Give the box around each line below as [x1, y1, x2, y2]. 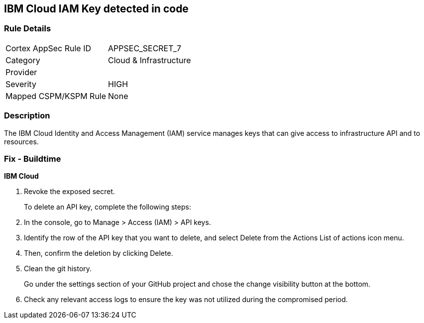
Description [4, 110, 50, 121]
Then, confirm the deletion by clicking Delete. [24, 249, 173, 258]
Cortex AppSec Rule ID [5, 43, 92, 53]
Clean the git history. [24, 264, 92, 273]
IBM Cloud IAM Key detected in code [4, 2, 189, 15]
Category [5, 55, 40, 65]
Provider [5, 67, 37, 77]
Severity [5, 79, 36, 89]
